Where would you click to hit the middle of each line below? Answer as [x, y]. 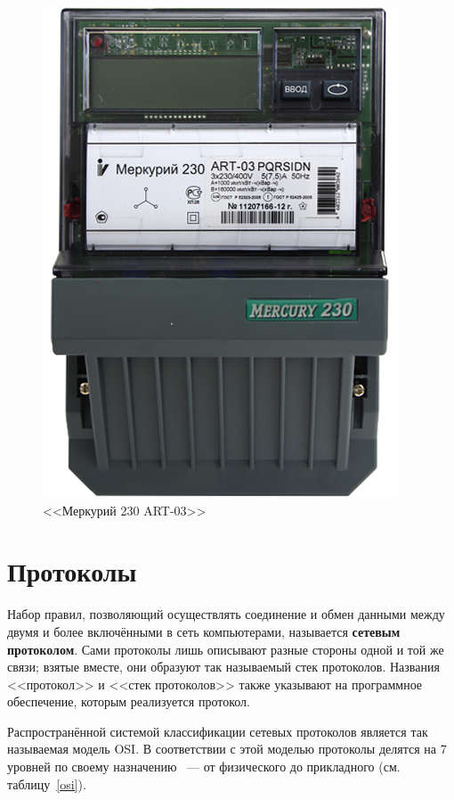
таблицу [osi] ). [47, 784]
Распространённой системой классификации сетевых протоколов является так [218, 731]
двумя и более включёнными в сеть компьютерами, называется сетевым [204, 631]
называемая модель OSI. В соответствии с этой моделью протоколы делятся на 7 [227, 749]
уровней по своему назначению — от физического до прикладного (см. [204, 767]
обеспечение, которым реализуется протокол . [129, 701]
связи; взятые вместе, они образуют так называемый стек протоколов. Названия [223, 667]
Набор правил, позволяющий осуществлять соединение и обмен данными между [226, 614]
